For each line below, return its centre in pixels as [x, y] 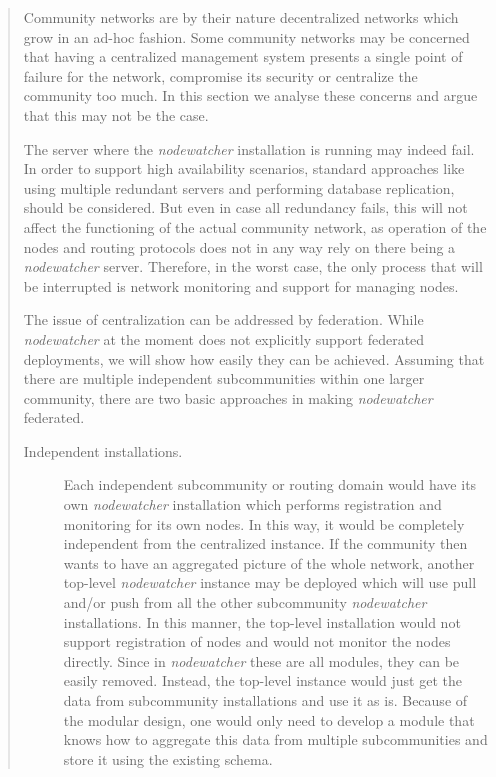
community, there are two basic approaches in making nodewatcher [228, 397]
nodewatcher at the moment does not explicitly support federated [224, 338]
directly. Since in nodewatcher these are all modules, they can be [261, 660]
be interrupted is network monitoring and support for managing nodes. [241, 285]
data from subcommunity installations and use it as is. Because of [265, 700]
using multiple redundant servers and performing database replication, [239, 187]
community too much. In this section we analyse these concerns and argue [250, 95]
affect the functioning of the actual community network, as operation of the [255, 226]
